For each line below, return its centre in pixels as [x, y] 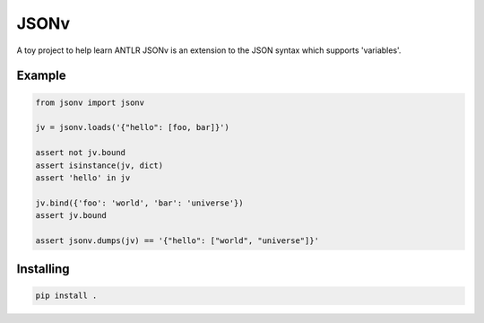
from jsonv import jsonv [90, 102]
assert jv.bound [71, 216]
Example [41, 76]
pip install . [66, 296]
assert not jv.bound [80, 153]
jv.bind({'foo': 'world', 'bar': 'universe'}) [139, 203]
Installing [43, 269]
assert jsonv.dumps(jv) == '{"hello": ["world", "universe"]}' [177, 240]
